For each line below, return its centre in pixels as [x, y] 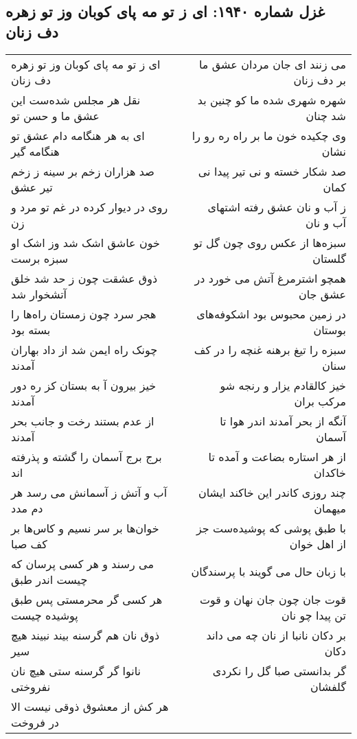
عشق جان [322, 294]
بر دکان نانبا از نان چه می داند [276, 635]
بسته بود [31, 329]
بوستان [330, 329]
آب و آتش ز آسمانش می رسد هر [89, 492]
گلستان [329, 258]
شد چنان [326, 115]
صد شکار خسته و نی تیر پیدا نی [272, 171]
